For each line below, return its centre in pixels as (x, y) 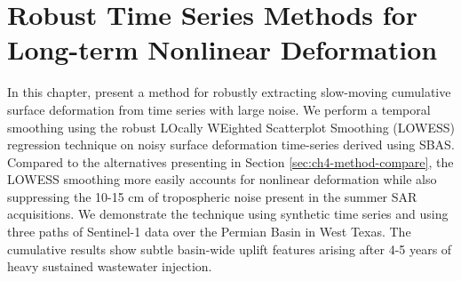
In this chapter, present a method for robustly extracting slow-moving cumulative (229, 92)
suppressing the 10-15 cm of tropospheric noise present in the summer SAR (212, 196)
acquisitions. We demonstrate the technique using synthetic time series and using (228, 214)
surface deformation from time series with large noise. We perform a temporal (219, 109)
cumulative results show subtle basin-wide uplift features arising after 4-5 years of (230, 249)
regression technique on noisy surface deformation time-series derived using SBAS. (231, 145)
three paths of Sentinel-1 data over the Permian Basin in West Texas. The (209, 232)
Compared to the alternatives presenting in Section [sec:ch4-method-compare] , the (230, 161)
